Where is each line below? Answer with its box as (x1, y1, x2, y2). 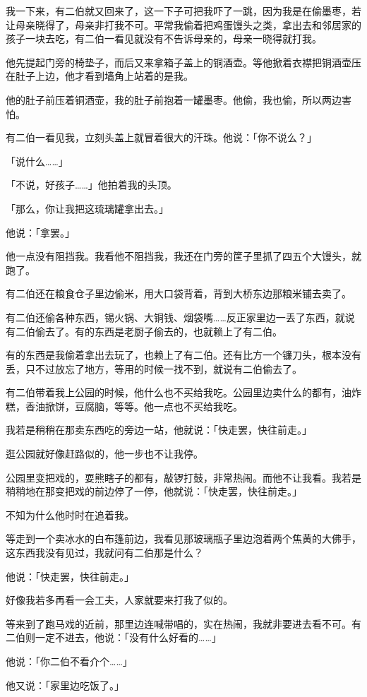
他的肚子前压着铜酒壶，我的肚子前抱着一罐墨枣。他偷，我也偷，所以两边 (6, 92, 342, 107)
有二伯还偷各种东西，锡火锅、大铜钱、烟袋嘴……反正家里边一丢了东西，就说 (6, 309, 355, 324)
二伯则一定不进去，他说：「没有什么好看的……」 (6, 630, 222, 645)
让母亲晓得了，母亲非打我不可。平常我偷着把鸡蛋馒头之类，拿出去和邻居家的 (6, 17, 361, 32)
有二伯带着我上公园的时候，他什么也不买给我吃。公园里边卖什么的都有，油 (6, 385, 351, 400)
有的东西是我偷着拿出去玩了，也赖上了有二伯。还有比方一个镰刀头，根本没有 (6, 347, 361, 362)
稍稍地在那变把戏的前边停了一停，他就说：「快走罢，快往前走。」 (6, 484, 302, 499)
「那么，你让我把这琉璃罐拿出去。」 (6, 201, 169, 215)
